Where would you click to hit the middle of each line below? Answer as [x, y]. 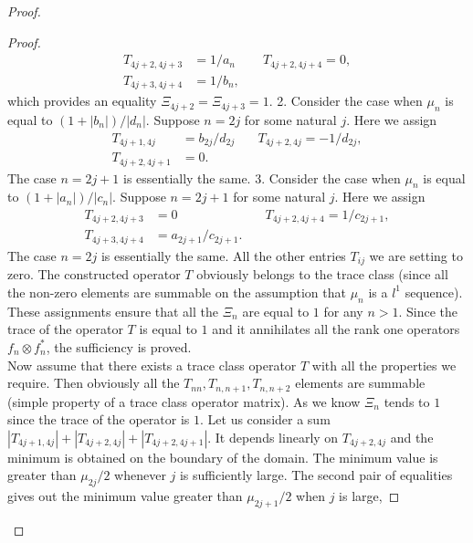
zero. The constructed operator [94, 274]
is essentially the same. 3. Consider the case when [262, 178]
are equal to [276, 311]
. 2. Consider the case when [346, 101]
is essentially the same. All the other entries [223, 255]
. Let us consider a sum [265, 419]
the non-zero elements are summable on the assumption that [177, 292]
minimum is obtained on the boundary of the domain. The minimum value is [223, 457]
